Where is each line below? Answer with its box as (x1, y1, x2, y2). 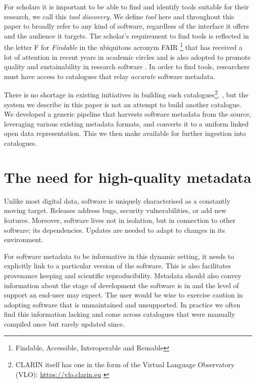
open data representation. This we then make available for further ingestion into (4, 128, 246, 138)
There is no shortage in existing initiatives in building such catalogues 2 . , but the (4, 88, 249, 100)
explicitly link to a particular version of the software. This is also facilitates (4, 260, 231, 271)
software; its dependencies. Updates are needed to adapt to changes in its (4, 224, 225, 235)
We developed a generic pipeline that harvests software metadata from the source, (4, 109, 252, 119)
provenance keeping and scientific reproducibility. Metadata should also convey (4, 270, 242, 280)
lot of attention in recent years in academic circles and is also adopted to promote (4, 51, 251, 62)
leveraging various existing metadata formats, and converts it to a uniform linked (4, 118, 249, 128)
